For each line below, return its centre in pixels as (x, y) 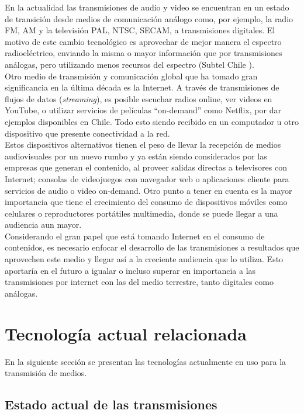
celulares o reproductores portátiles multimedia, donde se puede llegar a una (141, 213)
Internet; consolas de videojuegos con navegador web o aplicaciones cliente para (147, 178)
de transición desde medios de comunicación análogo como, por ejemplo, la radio (149, 18)
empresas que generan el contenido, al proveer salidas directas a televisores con (146, 167)
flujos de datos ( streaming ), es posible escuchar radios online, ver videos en (139, 98)
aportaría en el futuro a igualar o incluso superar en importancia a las (130, 270)
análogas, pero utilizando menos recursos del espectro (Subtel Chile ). (129, 64)
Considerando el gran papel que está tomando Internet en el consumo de (135, 236)
